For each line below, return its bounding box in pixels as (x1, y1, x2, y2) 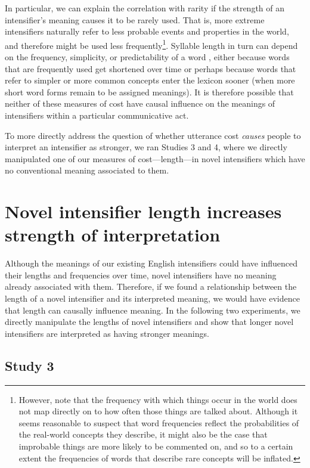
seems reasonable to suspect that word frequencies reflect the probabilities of (18, 416, 299, 429)
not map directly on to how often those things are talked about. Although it (18, 405, 298, 417)
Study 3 (5, 356, 54, 374)
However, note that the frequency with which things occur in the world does (18, 393, 297, 405)
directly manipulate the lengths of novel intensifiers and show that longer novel (5, 315, 294, 328)
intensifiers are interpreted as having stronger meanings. (5, 327, 209, 339)
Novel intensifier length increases (5, 199, 282, 224)
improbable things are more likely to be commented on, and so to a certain (18, 440, 293, 452)
